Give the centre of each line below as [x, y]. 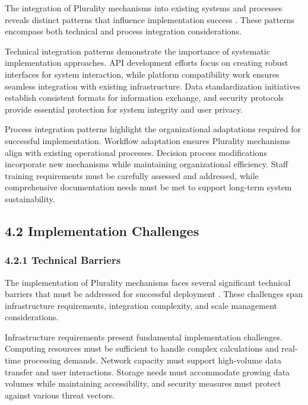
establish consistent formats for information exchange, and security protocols [145, 98]
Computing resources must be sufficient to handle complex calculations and [142, 348]
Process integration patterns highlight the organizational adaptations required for [153, 129]
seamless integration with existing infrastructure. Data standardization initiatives [153, 86]
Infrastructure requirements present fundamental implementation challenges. [144, 337]
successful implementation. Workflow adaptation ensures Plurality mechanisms [148, 140]
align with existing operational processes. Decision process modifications [136, 152]
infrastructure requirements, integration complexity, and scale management [141, 305]
